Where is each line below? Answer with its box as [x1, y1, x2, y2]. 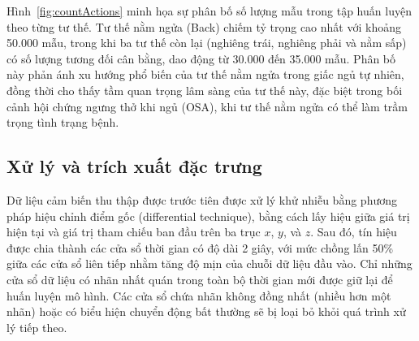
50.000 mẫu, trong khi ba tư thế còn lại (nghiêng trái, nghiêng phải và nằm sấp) [6, 34, 407, 51]
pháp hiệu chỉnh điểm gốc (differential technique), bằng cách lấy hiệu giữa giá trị [6, 207, 410, 224]
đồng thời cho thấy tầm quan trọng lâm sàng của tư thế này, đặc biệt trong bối [6, 81, 403, 98]
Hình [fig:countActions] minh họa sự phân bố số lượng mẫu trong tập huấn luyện [6, 2, 412, 19]
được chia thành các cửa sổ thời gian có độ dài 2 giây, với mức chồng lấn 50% [6, 239, 394, 256]
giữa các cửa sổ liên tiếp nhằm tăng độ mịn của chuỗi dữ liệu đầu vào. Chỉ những [6, 255, 413, 272]
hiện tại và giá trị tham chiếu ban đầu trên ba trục [6, 223, 261, 240]
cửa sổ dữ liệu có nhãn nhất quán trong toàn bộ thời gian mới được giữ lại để [6, 270, 393, 287]
